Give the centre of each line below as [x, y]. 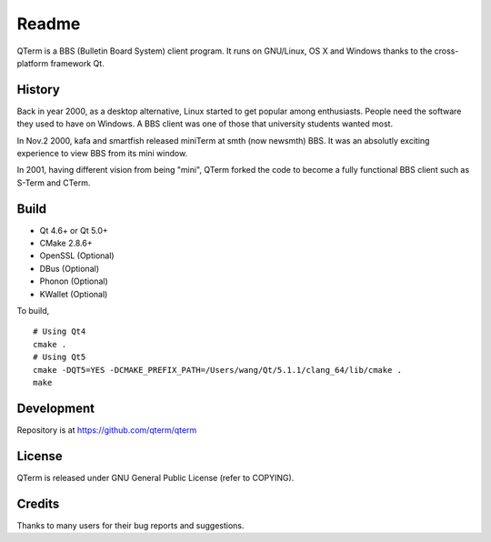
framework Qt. [77, 63]
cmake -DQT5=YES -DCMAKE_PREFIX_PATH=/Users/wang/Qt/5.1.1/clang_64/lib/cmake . [218, 370]
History [39, 90]
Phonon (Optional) [74, 281]
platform [33, 63]
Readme [49, 24]
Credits [38, 503]
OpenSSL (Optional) [77, 256]
